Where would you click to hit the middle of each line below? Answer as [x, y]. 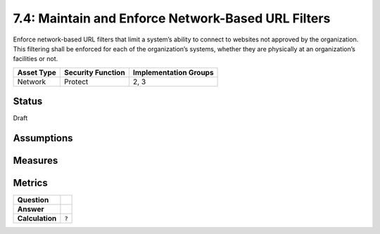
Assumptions [43, 138]
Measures [36, 161]
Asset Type [37, 72]
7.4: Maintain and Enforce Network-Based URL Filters [172, 18]
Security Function [95, 72]
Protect [76, 82]
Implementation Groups [173, 72]
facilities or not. [36, 59]
